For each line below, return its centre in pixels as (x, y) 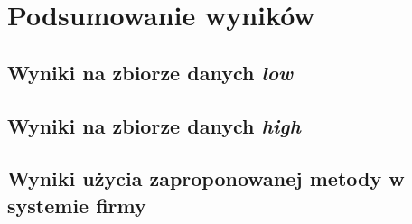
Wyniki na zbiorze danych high (154, 125)
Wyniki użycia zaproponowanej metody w (206, 178)
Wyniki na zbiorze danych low (150, 72)
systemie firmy (77, 205)
